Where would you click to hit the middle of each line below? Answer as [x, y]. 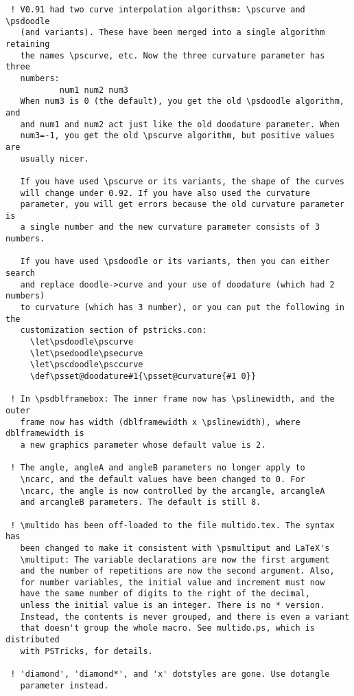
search [20, 273]
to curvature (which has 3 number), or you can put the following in [182, 308]
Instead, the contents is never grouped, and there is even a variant [185, 617]
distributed [33, 640]
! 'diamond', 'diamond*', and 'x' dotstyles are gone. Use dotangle [170, 674]
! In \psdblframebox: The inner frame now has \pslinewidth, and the [173, 399]
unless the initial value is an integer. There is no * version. [173, 606]
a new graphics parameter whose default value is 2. [143, 445]
